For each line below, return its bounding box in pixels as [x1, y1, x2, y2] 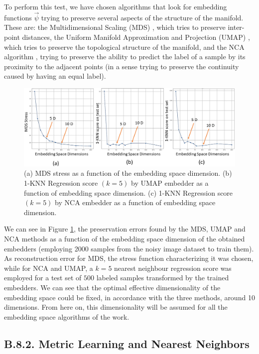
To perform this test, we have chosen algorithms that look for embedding [4, 1, 227, 11]
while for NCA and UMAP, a [4, 262, 93, 273]
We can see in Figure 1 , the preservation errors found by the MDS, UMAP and [4, 224, 246, 234]
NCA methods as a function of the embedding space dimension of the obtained [4, 234, 245, 244]
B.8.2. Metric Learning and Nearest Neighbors [4, 336, 250, 351]
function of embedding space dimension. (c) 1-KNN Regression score [24, 187, 233, 198]
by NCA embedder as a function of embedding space [55, 197, 216, 208]
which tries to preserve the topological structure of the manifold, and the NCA [4, 41, 245, 52]
